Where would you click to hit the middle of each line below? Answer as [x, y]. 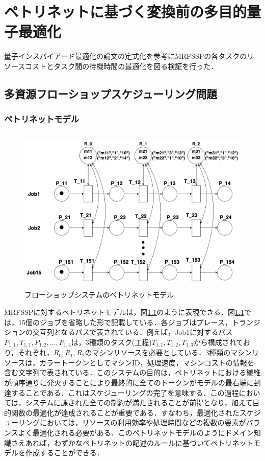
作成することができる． [64, 453]
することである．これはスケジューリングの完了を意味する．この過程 [125, 392]
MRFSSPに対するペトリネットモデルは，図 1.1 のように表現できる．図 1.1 [124, 312]
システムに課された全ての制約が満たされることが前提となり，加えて [139, 402]
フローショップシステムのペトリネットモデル [99, 295]
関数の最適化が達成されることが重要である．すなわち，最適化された [125, 412]
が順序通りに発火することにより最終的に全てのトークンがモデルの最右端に [129, 383]
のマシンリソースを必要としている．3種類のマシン [168, 352]
